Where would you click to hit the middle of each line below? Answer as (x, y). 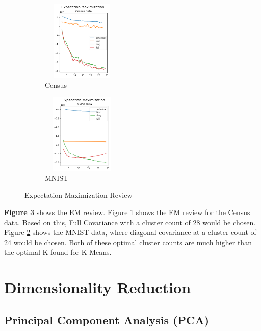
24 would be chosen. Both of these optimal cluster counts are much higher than (128, 242)
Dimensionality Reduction (98, 287)
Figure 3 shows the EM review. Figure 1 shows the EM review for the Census (127, 212)
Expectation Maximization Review (79, 195)
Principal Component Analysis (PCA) (107, 320)
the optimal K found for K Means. (58, 252)
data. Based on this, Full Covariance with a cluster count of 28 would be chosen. (130, 222)
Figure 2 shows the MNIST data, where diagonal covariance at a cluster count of (130, 232)
